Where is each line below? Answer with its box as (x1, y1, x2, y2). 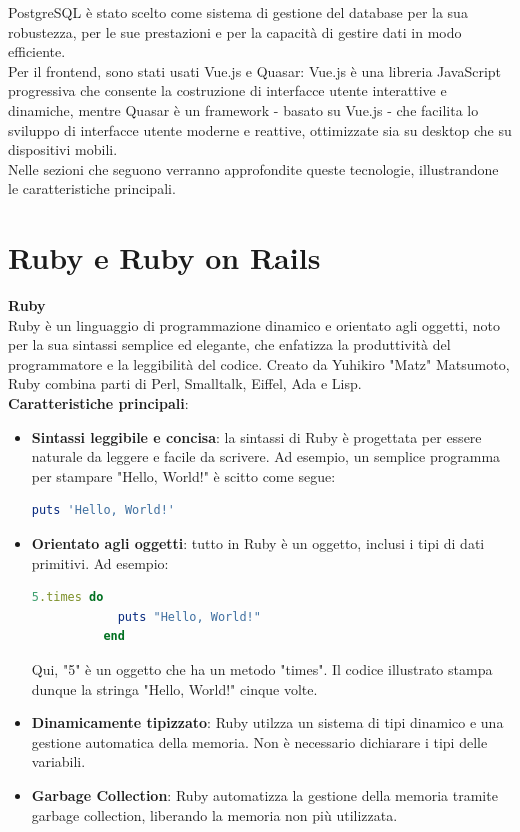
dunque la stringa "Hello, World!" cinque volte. (31, 678, 318, 699)
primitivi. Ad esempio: (31, 552, 169, 573)
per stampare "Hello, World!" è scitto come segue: (31, 465, 336, 486)
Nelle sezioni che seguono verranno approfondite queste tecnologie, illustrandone (8, 158, 499, 179)
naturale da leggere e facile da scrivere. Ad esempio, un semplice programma (31, 446, 501, 467)
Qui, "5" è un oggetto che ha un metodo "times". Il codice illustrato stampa (31, 658, 493, 679)
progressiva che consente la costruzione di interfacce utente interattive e (8, 80, 447, 101)
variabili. (31, 751, 86, 772)
